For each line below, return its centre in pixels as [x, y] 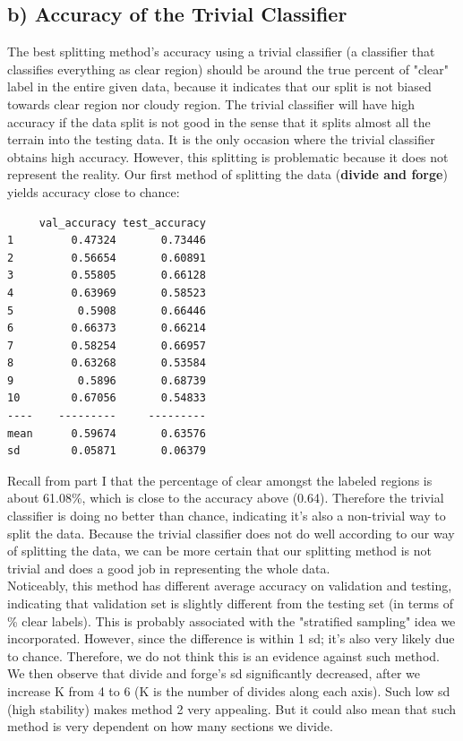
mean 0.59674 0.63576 [107, 433]
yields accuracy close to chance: [94, 191]
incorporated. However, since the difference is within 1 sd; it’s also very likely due [231, 638]
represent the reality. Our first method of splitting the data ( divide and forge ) [227, 174]
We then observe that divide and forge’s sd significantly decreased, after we [214, 673]
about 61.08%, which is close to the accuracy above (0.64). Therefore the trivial [226, 498]
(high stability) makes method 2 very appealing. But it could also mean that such [232, 708]
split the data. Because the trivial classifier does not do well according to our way [231, 533]
